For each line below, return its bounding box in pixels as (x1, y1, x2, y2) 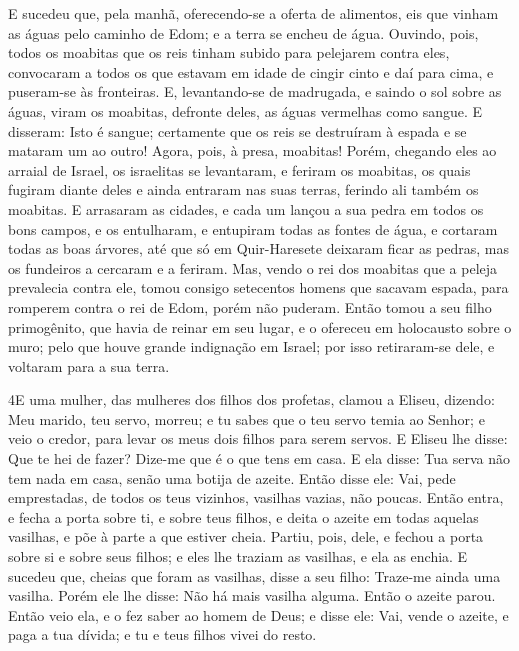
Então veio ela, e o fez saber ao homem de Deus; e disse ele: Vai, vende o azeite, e (8, 604, 509, 625)
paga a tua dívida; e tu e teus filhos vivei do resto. (8, 624, 317, 645)
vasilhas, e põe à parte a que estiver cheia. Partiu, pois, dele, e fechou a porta (8, 526, 484, 547)
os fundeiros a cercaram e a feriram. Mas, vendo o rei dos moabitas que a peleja (8, 257, 498, 278)
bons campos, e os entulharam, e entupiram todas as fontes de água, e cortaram (8, 218, 498, 239)
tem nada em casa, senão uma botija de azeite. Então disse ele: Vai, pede (8, 467, 456, 488)
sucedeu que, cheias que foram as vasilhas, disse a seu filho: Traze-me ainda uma (8, 565, 501, 586)
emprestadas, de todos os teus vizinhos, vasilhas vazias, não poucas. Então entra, (8, 487, 504, 508)
